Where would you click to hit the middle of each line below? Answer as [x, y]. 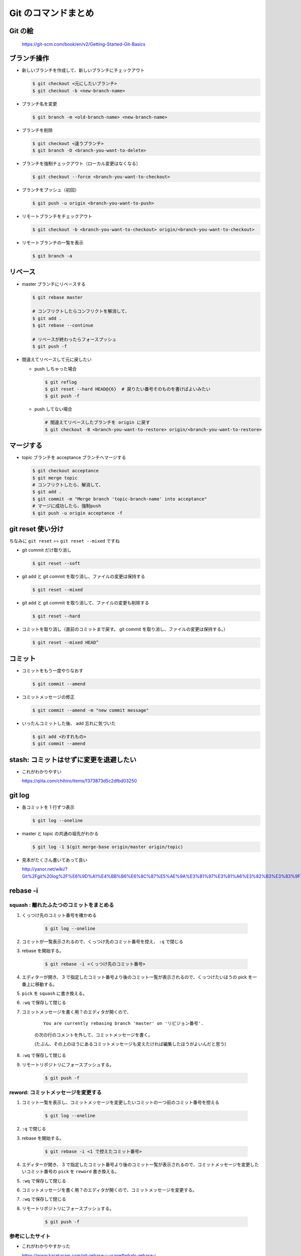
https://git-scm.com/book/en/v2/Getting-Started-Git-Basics [84, 44]
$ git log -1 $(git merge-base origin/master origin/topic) [108, 847]
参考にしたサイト [30, 1236]
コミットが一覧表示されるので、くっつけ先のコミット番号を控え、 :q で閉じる [103, 941]
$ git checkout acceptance [65, 471]
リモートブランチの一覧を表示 [53, 243]
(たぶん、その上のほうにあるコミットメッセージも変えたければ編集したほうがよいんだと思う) [130, 1044]
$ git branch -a [52, 256]
